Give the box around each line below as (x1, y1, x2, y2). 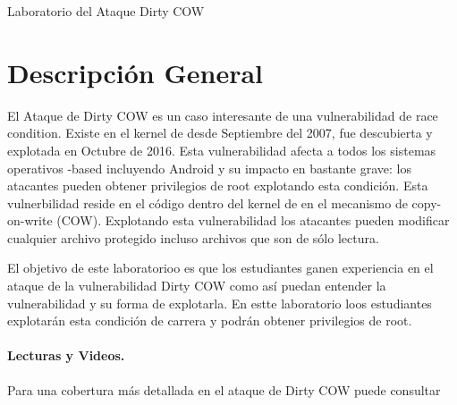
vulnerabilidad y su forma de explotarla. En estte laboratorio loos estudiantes (7, 293, 432, 312)
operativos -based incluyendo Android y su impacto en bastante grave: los (7, 158, 412, 177)
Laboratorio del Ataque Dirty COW (7, 2, 205, 20)
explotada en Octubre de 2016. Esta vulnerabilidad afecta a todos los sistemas (7, 140, 436, 159)
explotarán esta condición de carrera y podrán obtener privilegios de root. (7, 311, 412, 330)
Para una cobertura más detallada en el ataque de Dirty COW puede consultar (7, 380, 441, 399)
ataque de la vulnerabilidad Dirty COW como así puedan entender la (7, 276, 386, 295)
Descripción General (7, 54, 263, 90)
